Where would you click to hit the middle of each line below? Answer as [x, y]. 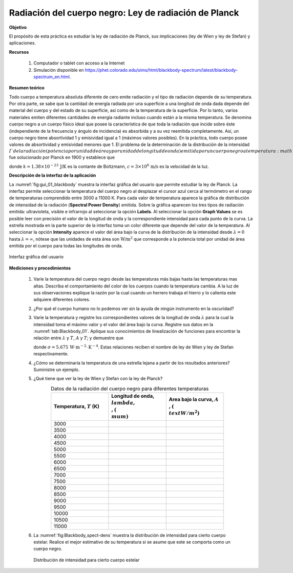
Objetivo [18, 27]
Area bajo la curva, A [194, 399]
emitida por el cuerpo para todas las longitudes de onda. [66, 246]
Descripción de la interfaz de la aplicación [52, 175]
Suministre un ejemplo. [57, 369]
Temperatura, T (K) [77, 406]
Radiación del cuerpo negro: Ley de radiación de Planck [124, 13]
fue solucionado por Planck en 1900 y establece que [62, 157]
